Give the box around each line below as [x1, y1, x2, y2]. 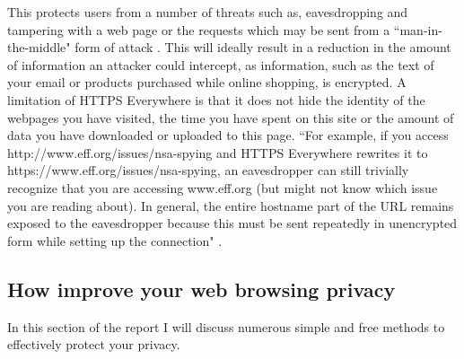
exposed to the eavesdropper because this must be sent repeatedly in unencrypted [7, 214, 458, 232]
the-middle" [7, 38, 71, 57]
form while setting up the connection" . [7, 231, 223, 250]
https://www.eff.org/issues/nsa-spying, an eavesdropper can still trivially [7, 161, 409, 179]
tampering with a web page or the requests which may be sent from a [7, 20, 390, 39]
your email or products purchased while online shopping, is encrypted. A [7, 73, 407, 92]
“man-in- [393, 20, 442, 39]
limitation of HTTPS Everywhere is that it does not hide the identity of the [7, 90, 425, 109]
